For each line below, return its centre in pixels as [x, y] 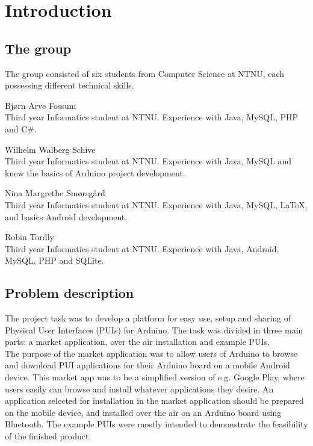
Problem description [70, 293]
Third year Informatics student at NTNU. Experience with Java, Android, [142, 248]
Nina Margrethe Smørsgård [55, 193]
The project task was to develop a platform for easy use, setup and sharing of [148, 318]
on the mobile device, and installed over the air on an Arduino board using [143, 412]
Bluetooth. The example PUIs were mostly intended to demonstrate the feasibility [156, 424]
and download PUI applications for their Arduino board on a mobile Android [147, 365]
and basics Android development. [66, 216]
